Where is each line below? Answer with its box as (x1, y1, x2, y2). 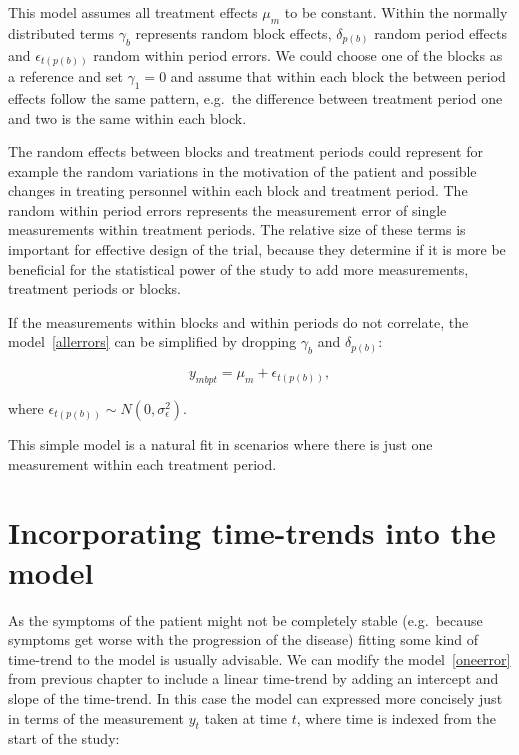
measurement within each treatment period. (8, 453, 277, 474)
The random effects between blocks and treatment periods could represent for (8, 141, 483, 162)
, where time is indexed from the (296, 707, 496, 728)
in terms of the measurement (8, 707, 184, 728)
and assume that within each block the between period (170, 66, 506, 87)
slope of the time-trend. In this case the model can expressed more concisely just (8, 687, 503, 708)
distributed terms (8, 22, 115, 43)
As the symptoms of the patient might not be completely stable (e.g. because (8, 609, 483, 630)
